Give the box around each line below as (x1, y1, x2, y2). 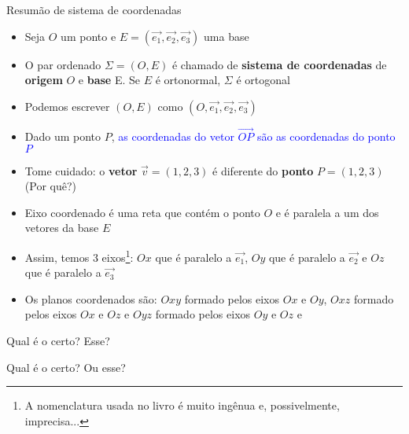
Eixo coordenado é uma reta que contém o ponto (24, 204, 260, 220)
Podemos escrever (24, 97, 110, 114)
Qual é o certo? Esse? (6, 333, 110, 348)
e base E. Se (78, 72, 140, 88)
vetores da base (24, 219, 99, 236)
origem (24, 72, 63, 88)
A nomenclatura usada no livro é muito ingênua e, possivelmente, (24, 397, 340, 414)
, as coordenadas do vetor (111, 128, 234, 144)
